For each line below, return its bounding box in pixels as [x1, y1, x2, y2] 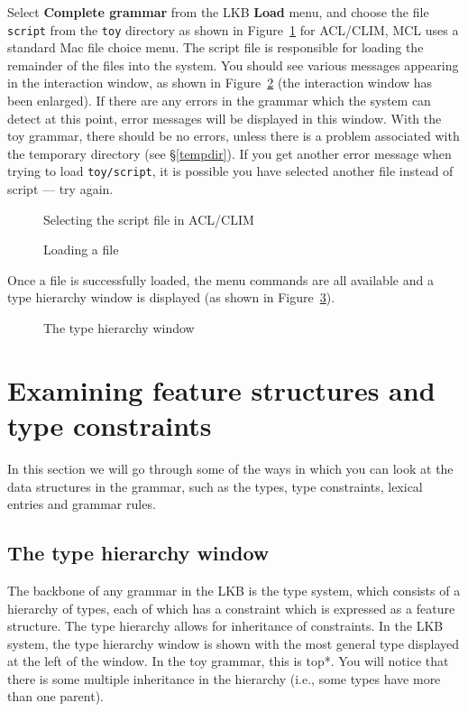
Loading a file [43, 240, 119, 259]
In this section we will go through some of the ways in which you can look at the [7, 458, 454, 477]
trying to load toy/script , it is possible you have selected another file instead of [7, 162, 454, 180]
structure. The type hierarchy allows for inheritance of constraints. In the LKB [7, 616, 444, 635]
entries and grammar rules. [7, 495, 156, 513]
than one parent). [7, 687, 105, 706]
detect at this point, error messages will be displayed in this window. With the [7, 108, 442, 127]
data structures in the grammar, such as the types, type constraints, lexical [7, 476, 423, 495]
